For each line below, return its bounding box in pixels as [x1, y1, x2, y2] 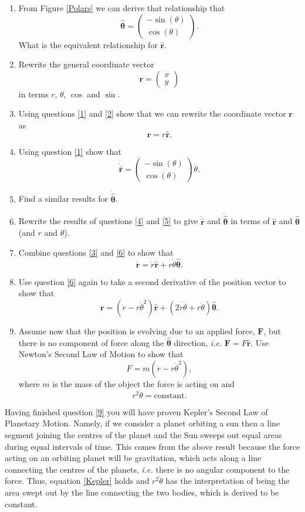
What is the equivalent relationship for [18, 38, 158, 50]
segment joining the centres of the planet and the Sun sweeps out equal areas [5, 429, 282, 441]
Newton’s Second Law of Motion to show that [18, 348, 184, 360]
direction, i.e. [174, 336, 222, 348]
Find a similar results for [18, 192, 109, 205]
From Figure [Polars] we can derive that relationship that [18, 2, 225, 13]
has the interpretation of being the [165, 474, 290, 487]
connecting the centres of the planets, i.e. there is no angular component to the [5, 463, 290, 475]
